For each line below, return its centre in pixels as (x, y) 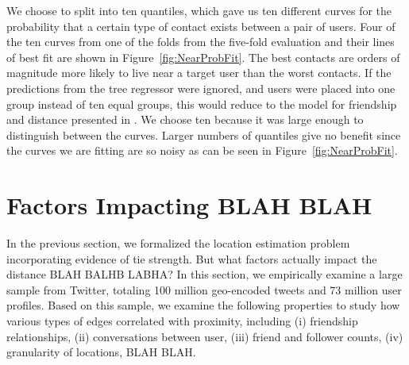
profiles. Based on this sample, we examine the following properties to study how (203, 305)
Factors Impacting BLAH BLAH (189, 205)
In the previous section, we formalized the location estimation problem (178, 243)
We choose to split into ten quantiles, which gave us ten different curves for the (199, 10)
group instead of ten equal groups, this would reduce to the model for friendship (202, 104)
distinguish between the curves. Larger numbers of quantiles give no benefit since (204, 134)
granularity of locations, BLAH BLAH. (101, 352)
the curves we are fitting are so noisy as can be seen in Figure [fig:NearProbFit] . (202, 150)
